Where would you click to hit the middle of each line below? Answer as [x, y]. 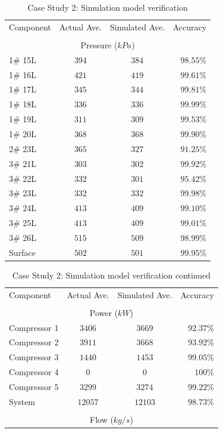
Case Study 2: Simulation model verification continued [111, 275]
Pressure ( [99, 44]
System [22, 401]
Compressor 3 [34, 357]
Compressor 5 [34, 386]
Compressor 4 [34, 372]
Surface [22, 252]
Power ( [104, 312]
